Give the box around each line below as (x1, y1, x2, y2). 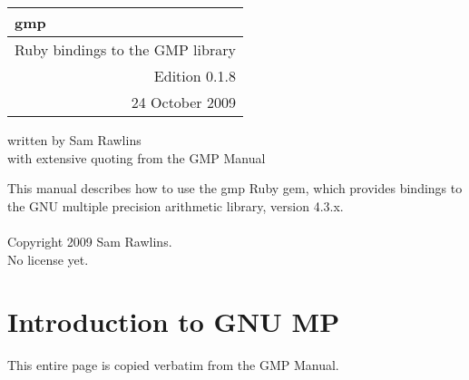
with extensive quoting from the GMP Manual (7, 148, 266, 167)
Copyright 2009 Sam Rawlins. (7, 231, 172, 250)
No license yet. (7, 249, 89, 268)
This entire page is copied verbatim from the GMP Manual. (7, 356, 339, 375)
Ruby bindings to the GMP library (15, 39, 236, 60)
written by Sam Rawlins (7, 131, 142, 149)
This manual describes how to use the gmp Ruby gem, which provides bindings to (7, 179, 463, 198)
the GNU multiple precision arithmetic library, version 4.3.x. (7, 196, 344, 215)
